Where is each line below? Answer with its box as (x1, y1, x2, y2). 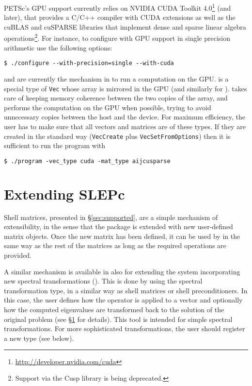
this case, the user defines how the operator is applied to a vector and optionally (4, 295, 243, 305)
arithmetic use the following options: (4, 42, 112, 52)
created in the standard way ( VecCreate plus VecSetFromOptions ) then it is (4, 131, 231, 141)
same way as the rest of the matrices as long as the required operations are (4, 240, 226, 251)
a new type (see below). (4, 333, 74, 343)
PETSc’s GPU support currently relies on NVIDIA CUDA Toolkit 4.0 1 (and (4, 1, 231, 13)
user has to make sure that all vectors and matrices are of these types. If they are (4, 121, 246, 131)
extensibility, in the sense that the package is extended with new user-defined (4, 221, 233, 232)
